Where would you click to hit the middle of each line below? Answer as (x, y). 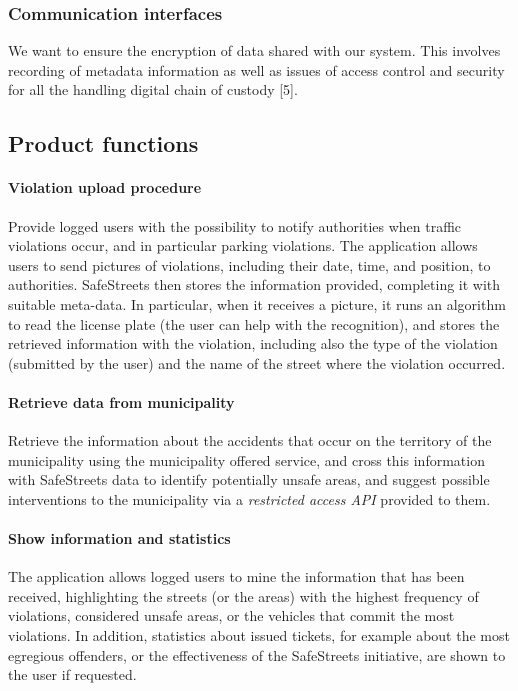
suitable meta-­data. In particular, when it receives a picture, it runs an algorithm (257, 303)
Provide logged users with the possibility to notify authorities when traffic (235, 225)
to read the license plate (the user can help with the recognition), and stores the (254, 323)
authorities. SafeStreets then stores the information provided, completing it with (254, 284)
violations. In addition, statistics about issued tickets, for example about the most (259, 635)
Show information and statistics (119, 538)
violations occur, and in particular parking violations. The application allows (243, 245)
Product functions (103, 143)
